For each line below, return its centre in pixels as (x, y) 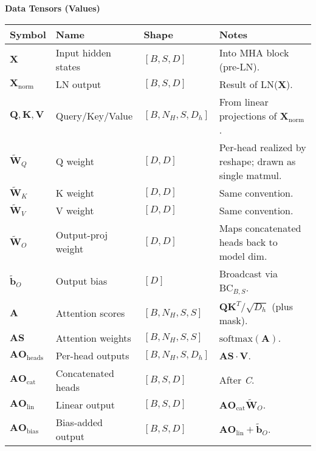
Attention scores (90, 313)
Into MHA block (254, 52)
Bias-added (79, 422)
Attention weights (93, 337)
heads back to (248, 242)
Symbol (28, 34)
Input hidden (83, 52)
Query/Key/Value (94, 115)
